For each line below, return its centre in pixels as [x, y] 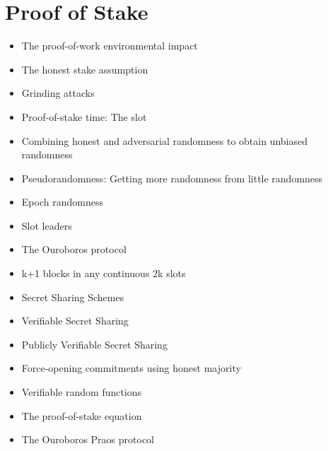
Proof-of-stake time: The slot [84, 116]
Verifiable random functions [82, 392]
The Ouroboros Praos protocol [88, 439]
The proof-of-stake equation [82, 415]
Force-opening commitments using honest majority [131, 368]
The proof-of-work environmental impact [110, 46]
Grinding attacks [58, 93]
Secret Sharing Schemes [73, 297]
